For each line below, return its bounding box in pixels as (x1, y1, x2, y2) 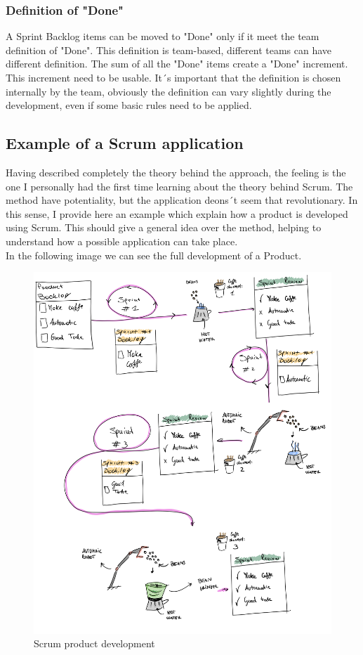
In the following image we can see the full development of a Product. (6, 247, 302, 262)
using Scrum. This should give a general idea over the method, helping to (6, 220, 322, 235)
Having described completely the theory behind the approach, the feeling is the (6, 164, 346, 179)
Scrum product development (34, 636, 155, 651)
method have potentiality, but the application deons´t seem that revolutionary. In (6, 193, 358, 207)
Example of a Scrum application (6, 132, 244, 154)
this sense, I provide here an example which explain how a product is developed (6, 206, 348, 221)
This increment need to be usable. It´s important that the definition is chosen (6, 70, 341, 84)
